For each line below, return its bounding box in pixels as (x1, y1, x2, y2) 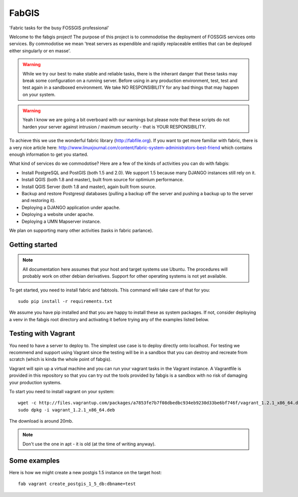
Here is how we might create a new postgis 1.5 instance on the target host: (9, 469, 162, 475)
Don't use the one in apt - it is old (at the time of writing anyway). (22, 441, 156, 447)
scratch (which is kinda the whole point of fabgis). (9, 356, 112, 362)
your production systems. (9, 379, 62, 385)
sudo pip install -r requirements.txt (18, 298, 113, 304)
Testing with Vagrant (9, 329, 75, 338)
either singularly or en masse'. (9, 48, 71, 54)
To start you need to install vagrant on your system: (9, 388, 115, 394)
